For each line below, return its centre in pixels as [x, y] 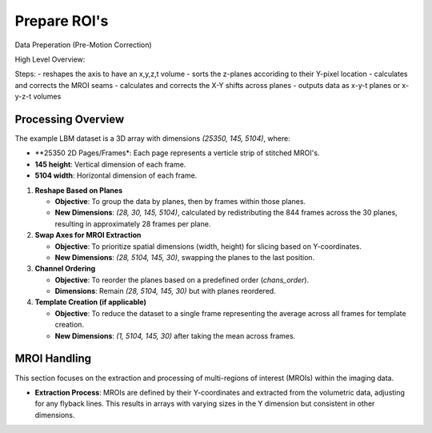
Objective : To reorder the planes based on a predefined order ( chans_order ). [182, 279]
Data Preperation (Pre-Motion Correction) [83, 45]
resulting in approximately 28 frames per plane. [133, 223]
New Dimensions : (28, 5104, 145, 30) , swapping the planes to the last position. [185, 257]
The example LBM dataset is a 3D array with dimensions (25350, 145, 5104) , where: [153, 138]
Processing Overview [70, 119]
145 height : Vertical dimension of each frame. [110, 164]
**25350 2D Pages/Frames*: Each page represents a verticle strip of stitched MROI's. [177, 153]
